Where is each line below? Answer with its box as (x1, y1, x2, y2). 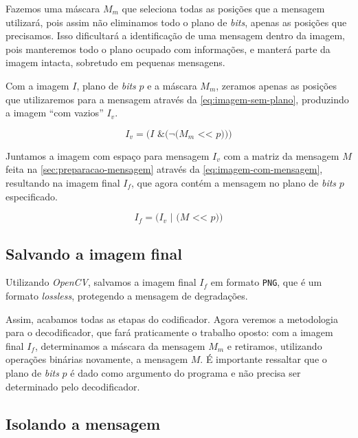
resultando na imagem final (5, 175, 120, 189)
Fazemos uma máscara (5, 1, 100, 15)
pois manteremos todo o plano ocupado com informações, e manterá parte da (5, 41, 331, 56)
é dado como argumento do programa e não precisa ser (70, 365, 301, 379)
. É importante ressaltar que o (200, 352, 327, 366)
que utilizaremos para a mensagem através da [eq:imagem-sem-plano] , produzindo (5, 92, 349, 106)
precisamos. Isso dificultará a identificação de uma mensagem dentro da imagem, (5, 28, 345, 43)
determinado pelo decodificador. (5, 379, 140, 393)
